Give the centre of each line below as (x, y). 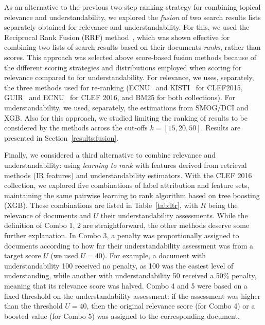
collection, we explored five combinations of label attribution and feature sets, (127, 185)
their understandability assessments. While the (174, 215)
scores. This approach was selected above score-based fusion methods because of (130, 57)
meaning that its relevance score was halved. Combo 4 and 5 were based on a (126, 286)
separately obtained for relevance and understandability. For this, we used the (127, 27)
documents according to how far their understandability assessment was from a (129, 245)
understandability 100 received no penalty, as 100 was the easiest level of (119, 265)
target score (23, 255)
